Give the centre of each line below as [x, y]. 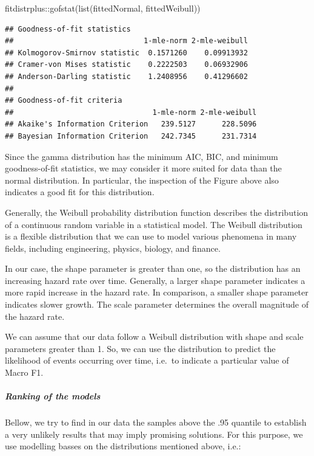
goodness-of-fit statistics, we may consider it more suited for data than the [143, 168]
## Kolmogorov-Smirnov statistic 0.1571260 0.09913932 [126, 53]
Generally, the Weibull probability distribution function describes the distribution [157, 212]
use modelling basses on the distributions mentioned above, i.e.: [123, 446]
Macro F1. [24, 372]
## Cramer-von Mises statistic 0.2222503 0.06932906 [126, 65]
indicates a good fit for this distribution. [80, 192]
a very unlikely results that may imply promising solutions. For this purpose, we [154, 434]
